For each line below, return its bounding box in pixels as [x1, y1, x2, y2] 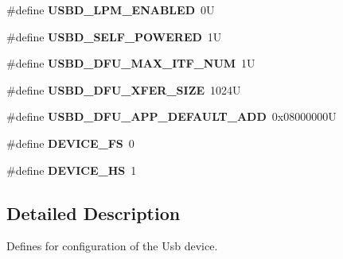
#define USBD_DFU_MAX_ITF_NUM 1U [6, 55, 255, 72]
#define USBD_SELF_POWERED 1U [6, 28, 222, 44]
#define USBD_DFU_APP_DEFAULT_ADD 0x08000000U [6, 108, 337, 125]
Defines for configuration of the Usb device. [6, 238, 218, 254]
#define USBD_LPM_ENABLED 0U [6, 2, 215, 17]
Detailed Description [6, 200, 181, 225]
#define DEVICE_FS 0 [6, 134, 134, 151]
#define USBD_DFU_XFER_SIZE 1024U [6, 81, 241, 98]
